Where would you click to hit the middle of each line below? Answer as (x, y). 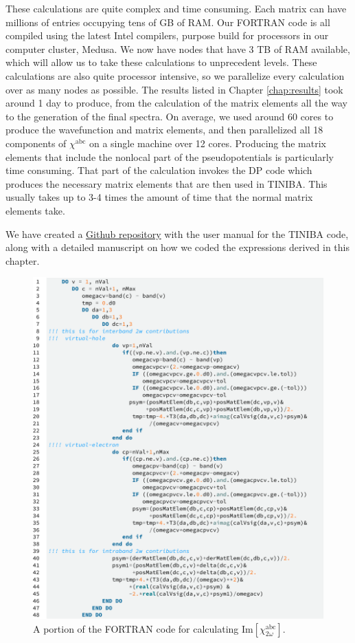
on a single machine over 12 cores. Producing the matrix (207, 143)
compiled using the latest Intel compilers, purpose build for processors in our (167, 35)
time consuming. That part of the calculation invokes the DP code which (159, 170)
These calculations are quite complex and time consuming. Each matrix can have (176, 8)
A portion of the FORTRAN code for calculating (136, 628)
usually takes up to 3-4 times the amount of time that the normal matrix (159, 197)
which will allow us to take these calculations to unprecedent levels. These (161, 62)
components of (36, 143)
